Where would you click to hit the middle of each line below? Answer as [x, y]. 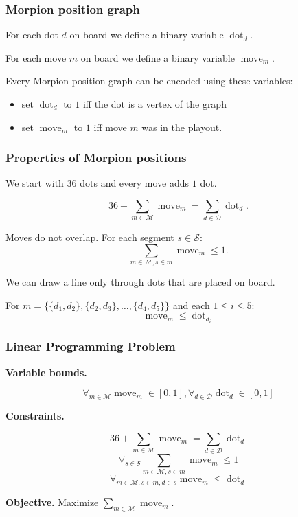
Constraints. [35, 416]
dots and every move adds [135, 183]
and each [191, 305]
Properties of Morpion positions [96, 158]
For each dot [32, 35]
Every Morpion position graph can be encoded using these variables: [149, 81]
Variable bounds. [46, 372]
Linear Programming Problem [91, 346]
